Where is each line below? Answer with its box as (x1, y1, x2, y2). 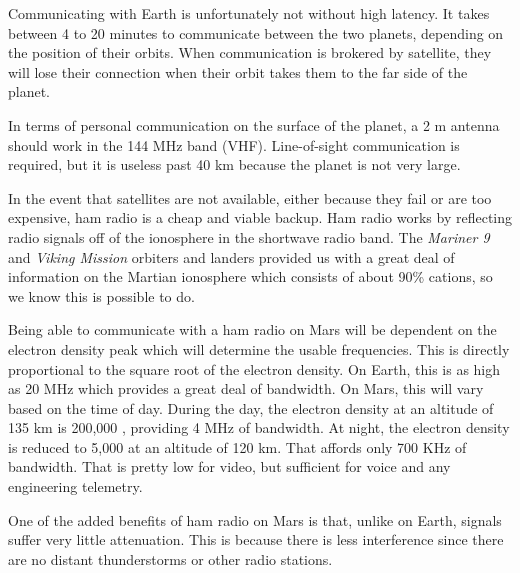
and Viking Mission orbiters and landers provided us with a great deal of (8, 246, 455, 267)
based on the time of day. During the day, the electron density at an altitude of (8, 397, 494, 418)
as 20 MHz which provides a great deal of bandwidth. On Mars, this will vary (8, 378, 484, 399)
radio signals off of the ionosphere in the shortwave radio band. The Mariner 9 (8, 226, 490, 247)
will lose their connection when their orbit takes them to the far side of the (8, 61, 468, 82)
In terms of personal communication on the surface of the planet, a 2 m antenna (8, 114, 500, 135)
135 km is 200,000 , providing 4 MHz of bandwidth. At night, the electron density (8, 417, 510, 438)
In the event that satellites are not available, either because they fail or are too (8, 187, 492, 208)
